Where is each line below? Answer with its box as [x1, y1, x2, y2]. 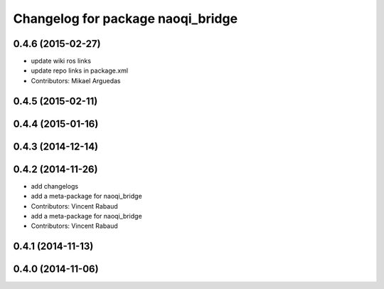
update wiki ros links [31, 57, 92, 65]
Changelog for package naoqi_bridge [13, 11, 238, 26]
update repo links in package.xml [31, 66, 128, 75]
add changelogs [31, 182, 78, 190]
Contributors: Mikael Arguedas [31, 76, 121, 85]
